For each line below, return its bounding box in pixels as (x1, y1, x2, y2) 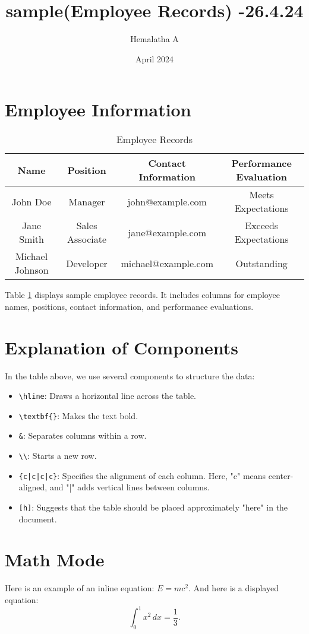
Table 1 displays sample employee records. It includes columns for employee (5, 289, 280, 301)
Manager (68, 194, 105, 208)
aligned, (18, 481, 48, 493)
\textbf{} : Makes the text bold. (18, 409, 138, 421)
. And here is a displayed (188, 582, 279, 594)
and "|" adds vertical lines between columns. (49, 481, 210, 493)
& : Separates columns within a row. (18, 429, 147, 442)
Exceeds (245, 218, 279, 233)
